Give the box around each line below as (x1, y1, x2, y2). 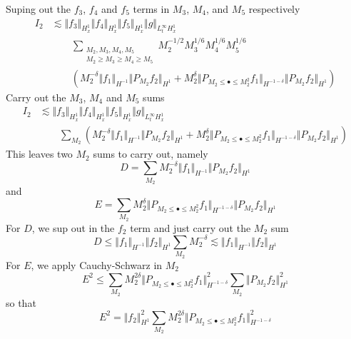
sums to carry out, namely (93, 146, 208, 161)
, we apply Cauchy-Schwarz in (31, 257, 163, 272)
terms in (133, 1, 170, 16)
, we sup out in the (31, 220, 115, 235)
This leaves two (6, 146, 73, 161)
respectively (248, 1, 300, 16)
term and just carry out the (130, 220, 251, 235)
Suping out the (6, 1, 71, 16)
